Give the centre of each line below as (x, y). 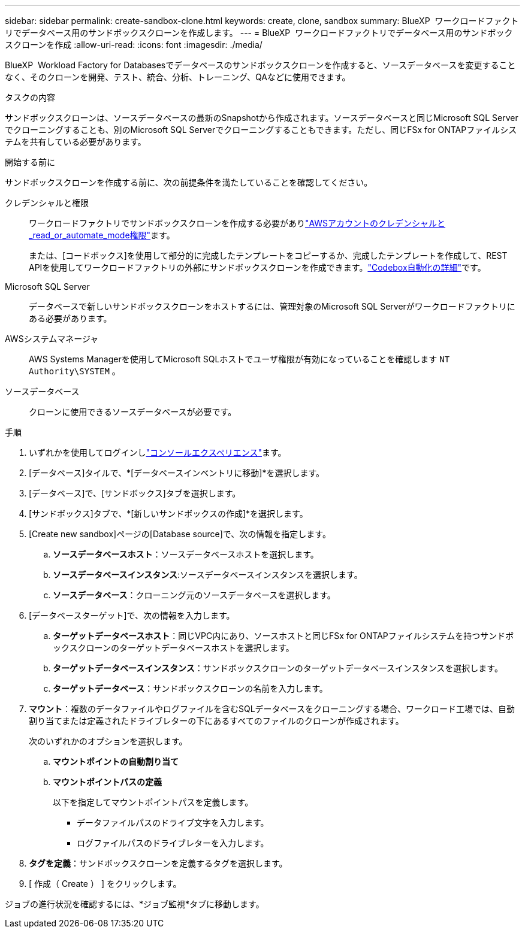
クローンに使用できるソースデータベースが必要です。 (133, 412)
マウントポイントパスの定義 (107, 782)
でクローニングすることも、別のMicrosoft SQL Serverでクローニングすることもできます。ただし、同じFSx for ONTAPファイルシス (261, 130)
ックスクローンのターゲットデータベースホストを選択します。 (174, 648)
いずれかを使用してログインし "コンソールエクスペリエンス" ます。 (158, 452)
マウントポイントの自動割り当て (116, 761)
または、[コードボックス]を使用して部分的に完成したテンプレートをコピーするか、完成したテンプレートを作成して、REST (268, 255)
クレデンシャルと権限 (47, 203)
